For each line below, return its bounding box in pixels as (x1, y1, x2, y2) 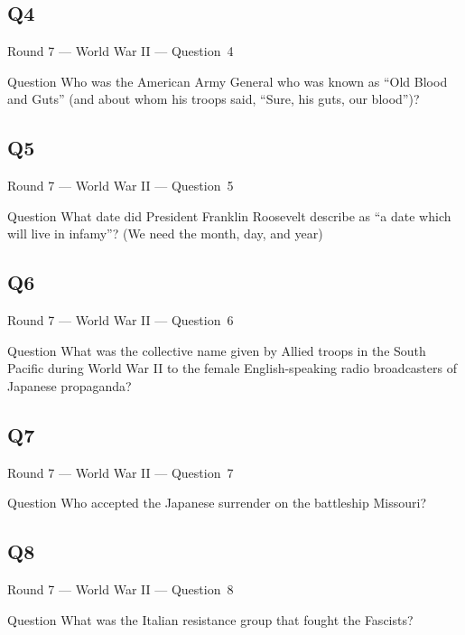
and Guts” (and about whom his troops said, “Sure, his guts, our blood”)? (7, 89, 420, 108)
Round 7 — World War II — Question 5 (7, 176, 234, 195)
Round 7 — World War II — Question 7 (7, 462, 234, 481)
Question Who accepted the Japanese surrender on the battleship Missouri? (7, 493, 426, 512)
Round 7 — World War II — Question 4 (7, 42, 234, 61)
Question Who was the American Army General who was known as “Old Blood (7, 71, 448, 90)
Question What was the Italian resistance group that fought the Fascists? (7, 610, 414, 629)
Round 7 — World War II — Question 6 (7, 311, 234, 330)
